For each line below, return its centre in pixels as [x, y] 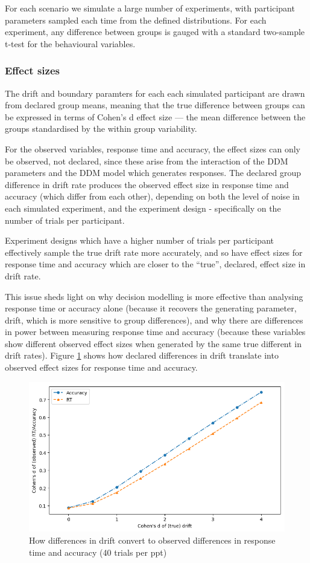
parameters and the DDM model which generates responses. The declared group [153, 173]
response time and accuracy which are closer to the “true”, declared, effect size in [155, 264]
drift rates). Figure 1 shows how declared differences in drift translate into [142, 355]
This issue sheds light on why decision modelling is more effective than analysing [154, 296]
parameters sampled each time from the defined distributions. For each [136, 20]
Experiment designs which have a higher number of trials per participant [139, 240]
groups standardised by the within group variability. [101, 129]
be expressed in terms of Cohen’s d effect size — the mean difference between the [155, 116]
